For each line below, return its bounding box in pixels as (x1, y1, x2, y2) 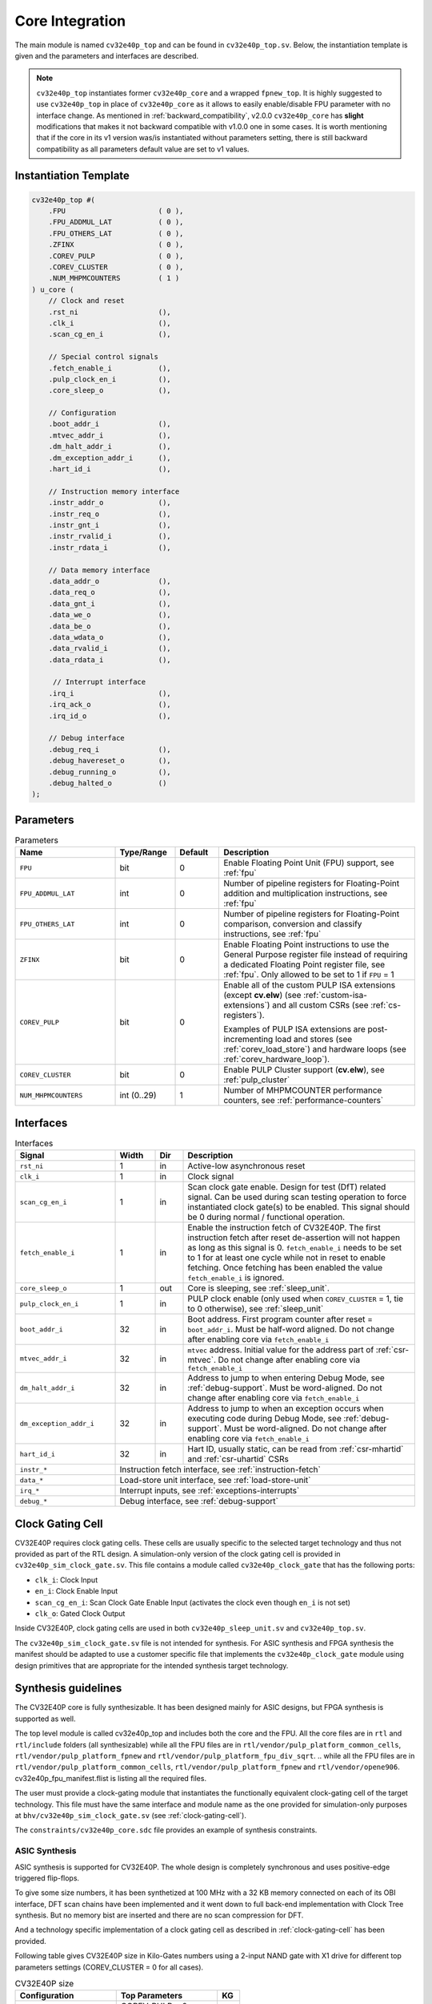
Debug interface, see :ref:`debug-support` (119, 1496, 279, 1507)
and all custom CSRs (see (272, 1000, 369, 1011)
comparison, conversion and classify (223, 919, 362, 930)
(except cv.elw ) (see (223, 990, 302, 1001)
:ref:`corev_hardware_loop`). (223, 1054, 330, 1065)
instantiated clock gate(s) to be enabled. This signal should (187, 1202, 410, 1213)
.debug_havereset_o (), (48, 756, 171, 766)
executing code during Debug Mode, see (187, 1413, 342, 1424)
